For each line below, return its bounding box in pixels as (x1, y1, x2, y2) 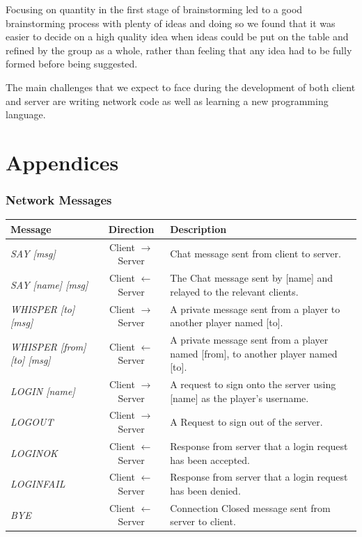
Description (170, 221, 227, 236)
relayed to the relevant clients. (170, 284, 299, 298)
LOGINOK (10, 445, 58, 460)
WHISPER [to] (10, 301, 75, 316)
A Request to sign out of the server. (170, 415, 323, 429)
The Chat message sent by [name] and (170, 271, 333, 285)
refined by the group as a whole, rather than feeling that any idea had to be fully (6, 42, 352, 57)
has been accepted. (170, 452, 250, 467)
